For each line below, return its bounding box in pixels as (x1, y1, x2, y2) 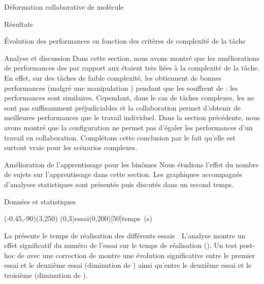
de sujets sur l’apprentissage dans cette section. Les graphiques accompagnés (4, 169, 242, 180)
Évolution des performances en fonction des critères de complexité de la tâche (4, 35, 246, 46)
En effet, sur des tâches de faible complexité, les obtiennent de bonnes (4, 72, 222, 83)
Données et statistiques (4, 196, 76, 206)
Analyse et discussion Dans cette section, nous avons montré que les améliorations (4, 52, 259, 63)
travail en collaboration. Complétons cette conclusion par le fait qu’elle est (4, 132, 236, 143)
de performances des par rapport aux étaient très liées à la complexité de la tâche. (4, 62, 260, 73)
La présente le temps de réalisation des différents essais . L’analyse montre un (4, 230, 246, 240)
